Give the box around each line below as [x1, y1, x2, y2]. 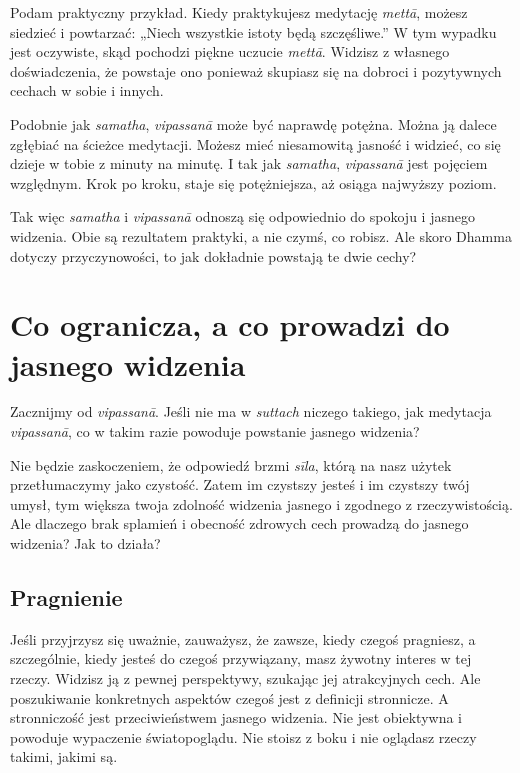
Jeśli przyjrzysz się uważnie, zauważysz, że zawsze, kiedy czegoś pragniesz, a [10, 628, 476, 649]
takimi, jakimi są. [10, 746, 118, 767]
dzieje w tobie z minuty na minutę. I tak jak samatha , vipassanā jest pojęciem [10, 153, 488, 174]
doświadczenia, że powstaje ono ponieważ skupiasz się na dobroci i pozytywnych [10, 60, 502, 81]
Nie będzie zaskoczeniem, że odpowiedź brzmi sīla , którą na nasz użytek [10, 454, 452, 475]
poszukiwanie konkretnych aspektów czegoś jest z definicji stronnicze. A [10, 687, 449, 708]
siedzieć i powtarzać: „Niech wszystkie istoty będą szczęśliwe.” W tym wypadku [10, 21, 497, 42]
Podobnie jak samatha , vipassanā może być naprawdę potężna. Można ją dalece [10, 113, 497, 134]
